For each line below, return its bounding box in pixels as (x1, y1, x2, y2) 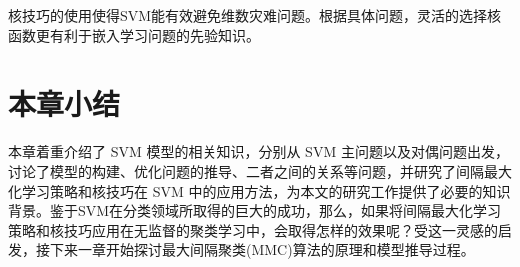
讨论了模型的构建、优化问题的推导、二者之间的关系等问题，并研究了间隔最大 (8, 160, 512, 181)
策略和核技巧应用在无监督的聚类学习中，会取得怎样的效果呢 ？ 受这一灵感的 (8, 219, 498, 240)
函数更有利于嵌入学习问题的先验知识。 (8, 24, 260, 45)
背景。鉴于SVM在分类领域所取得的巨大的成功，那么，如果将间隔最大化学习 (8, 200, 502, 221)
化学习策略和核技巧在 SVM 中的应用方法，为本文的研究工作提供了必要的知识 (8, 180, 511, 201)
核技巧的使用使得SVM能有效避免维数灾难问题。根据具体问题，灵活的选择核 (8, 5, 502, 25)
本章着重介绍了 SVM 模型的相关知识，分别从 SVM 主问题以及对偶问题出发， (8, 141, 509, 162)
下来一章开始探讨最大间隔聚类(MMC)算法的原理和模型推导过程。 (49, 239, 475, 260)
